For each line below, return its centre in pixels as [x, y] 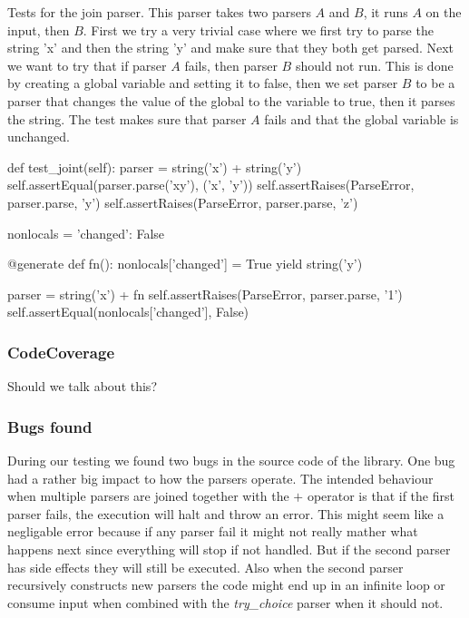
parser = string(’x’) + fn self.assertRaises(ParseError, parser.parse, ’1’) [205, 294]
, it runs [386, 12]
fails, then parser [231, 65]
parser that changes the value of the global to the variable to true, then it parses [231, 100]
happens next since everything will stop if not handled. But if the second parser [229, 549]
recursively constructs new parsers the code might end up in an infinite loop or [226, 585]
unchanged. [39, 137]
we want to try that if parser [87, 65]
